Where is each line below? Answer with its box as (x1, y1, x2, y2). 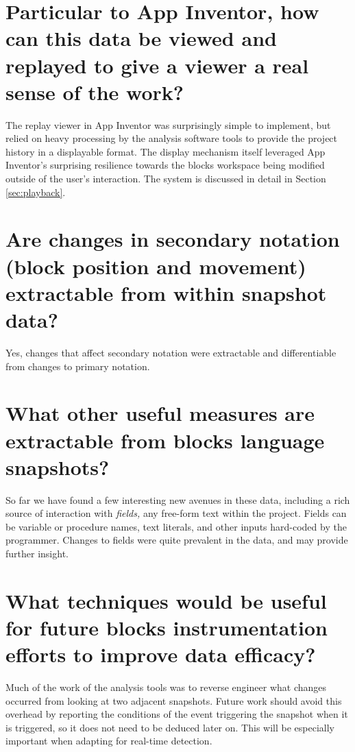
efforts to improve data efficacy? (5, 640, 316, 668)
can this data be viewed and (5, 24, 277, 52)
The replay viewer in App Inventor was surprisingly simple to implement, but (5, 117, 331, 132)
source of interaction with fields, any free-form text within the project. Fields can (5, 506, 347, 520)
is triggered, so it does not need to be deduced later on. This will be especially (5, 720, 334, 734)
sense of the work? (5, 77, 184, 106)
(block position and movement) (5, 252, 306, 280)
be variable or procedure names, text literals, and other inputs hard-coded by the (5, 519, 347, 533)
